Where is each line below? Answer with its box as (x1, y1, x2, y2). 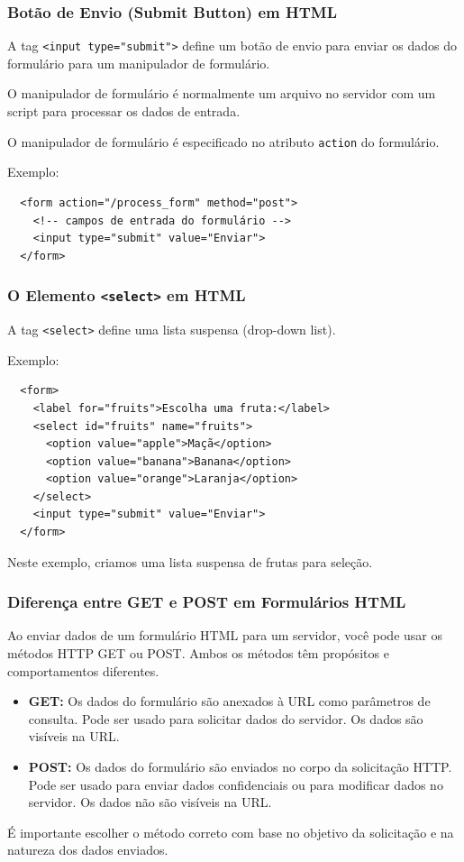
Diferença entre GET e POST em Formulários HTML (7, 591, 406, 613)
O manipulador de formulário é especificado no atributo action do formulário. (7, 132, 440, 151)
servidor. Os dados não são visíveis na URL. (28, 793, 272, 812)
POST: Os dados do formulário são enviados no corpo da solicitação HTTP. (28, 757, 452, 776)
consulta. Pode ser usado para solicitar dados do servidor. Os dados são (28, 709, 423, 728)
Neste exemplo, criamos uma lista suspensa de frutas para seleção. (7, 552, 373, 571)
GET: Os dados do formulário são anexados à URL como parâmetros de (28, 692, 431, 711)
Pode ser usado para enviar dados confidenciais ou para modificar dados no (28, 775, 443, 793)
